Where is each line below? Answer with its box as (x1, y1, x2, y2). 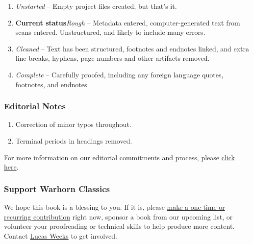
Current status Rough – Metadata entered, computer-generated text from (15, 17, 240, 27)
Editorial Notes (4, 100, 66, 112)
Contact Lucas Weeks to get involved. (4, 230, 117, 241)
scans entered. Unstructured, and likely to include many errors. (15, 27, 205, 37)
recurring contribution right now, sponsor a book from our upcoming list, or (4, 211, 233, 221)
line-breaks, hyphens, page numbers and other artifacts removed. (15, 53, 210, 63)
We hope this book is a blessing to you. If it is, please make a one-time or (4, 201, 225, 212)
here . (4, 162, 19, 172)
